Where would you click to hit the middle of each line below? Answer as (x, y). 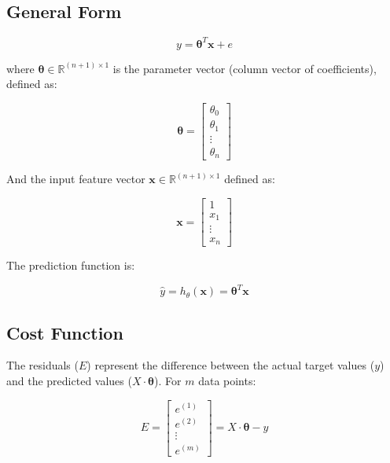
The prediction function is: (71, 265)
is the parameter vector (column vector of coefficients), (245, 68)
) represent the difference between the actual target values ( (231, 365)
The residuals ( (42, 365)
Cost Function (65, 332)
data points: (227, 380)
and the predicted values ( (69, 380)
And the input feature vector (76, 179)
